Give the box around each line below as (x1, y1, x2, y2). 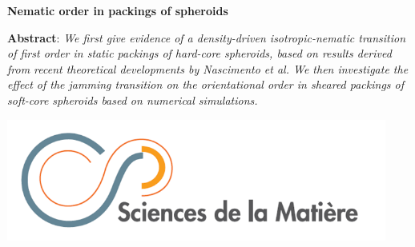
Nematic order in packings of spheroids (7, 2, 228, 18)
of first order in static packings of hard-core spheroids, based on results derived (7, 45, 392, 62)
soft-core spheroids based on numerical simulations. (7, 91, 258, 108)
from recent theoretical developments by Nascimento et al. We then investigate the (7, 60, 409, 77)
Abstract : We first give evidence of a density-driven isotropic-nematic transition (7, 29, 406, 46)
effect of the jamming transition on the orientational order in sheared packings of (7, 76, 405, 93)
